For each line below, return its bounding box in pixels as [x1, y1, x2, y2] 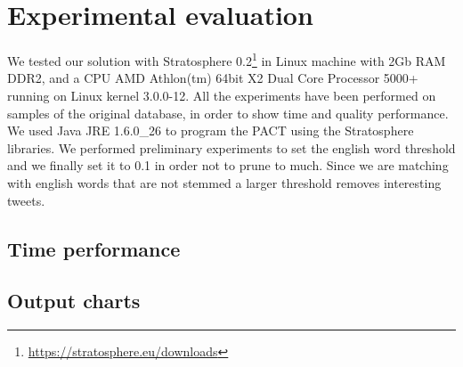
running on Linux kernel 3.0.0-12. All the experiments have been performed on [7, 86, 436, 104]
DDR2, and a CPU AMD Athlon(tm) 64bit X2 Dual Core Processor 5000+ [7, 69, 418, 87]
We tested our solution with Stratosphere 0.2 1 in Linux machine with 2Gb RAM [7, 49, 446, 69]
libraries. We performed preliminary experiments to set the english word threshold [7, 138, 456, 157]
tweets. [7, 191, 45, 209]
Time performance [7, 234, 181, 262]
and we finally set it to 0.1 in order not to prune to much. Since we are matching [7, 156, 449, 175]
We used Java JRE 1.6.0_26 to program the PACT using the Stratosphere [7, 121, 414, 140]
